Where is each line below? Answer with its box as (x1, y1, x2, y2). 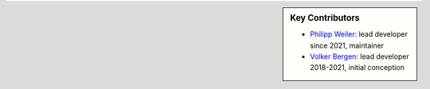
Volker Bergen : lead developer (310, 52, 409, 61)
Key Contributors (290, 13, 360, 23)
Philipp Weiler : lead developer (310, 29, 408, 39)
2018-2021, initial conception (310, 63, 405, 72)
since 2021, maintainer (310, 41, 385, 50)
